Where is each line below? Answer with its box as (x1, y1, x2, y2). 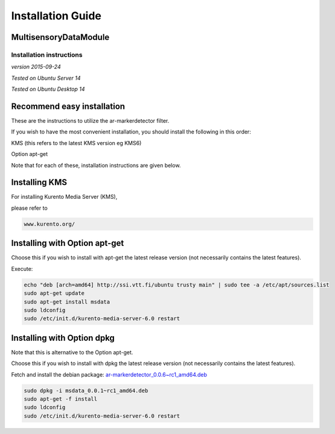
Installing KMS (11, 177, 68, 187)
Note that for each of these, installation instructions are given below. (11, 161, 181, 169)
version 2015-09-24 (11, 63, 61, 71)
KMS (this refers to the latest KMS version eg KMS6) (11, 139, 142, 146)
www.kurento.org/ (24, 221, 75, 227)
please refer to (11, 204, 48, 212)
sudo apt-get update (24, 290, 85, 297)
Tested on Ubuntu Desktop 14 (11, 85, 85, 93)
